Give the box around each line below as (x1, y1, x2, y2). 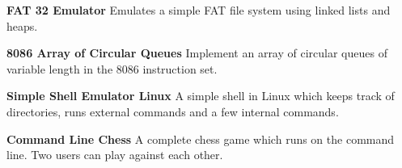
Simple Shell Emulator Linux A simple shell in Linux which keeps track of (6, 87, 395, 104)
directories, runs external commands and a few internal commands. (6, 103, 339, 120)
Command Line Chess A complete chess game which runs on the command (6, 130, 395, 147)
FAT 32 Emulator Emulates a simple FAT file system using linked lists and (6, 2, 391, 18)
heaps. (6, 17, 38, 34)
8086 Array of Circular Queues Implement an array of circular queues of (6, 44, 387, 61)
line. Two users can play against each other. (6, 146, 223, 163)
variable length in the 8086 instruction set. (6, 60, 218, 77)
